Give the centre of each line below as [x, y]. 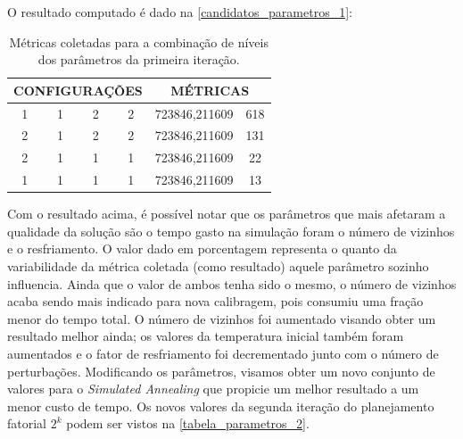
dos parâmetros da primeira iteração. [139, 59]
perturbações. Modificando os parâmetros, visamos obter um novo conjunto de [221, 371]
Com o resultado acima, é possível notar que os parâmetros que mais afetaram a [227, 214]
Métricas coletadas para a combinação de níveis [139, 41]
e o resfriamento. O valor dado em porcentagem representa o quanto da [202, 248]
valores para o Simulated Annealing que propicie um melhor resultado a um [213, 389]
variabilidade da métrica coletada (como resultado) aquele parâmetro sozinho [218, 266]
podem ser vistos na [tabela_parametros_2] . [188, 423]
